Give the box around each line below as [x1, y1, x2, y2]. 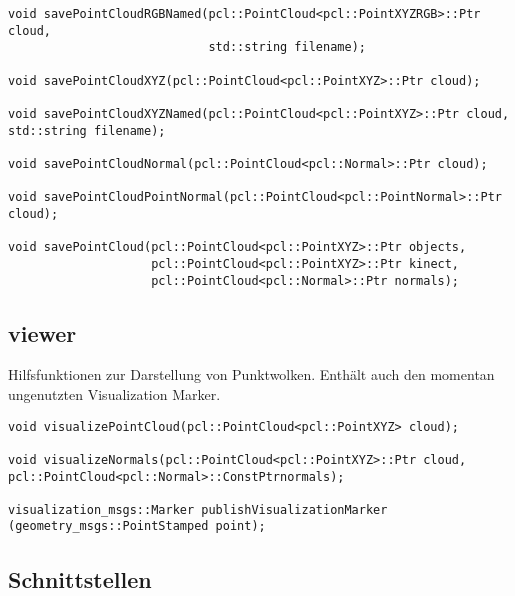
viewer [8, 317, 77, 348]
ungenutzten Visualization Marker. [8, 383, 221, 404]
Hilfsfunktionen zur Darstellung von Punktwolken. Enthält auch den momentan [8, 364, 495, 385]
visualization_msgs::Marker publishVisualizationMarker [8, 502, 388, 517]
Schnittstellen [8, 563, 152, 594]
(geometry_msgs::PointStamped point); [8, 519, 266, 534]
